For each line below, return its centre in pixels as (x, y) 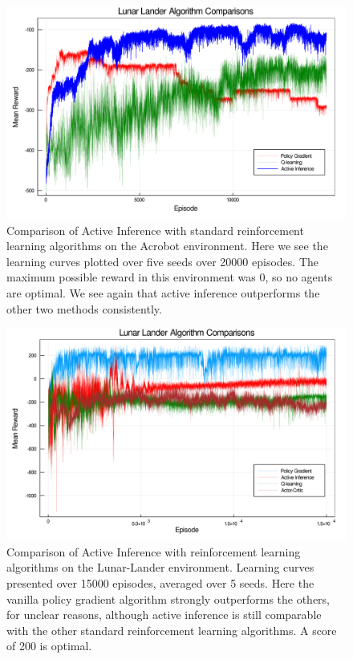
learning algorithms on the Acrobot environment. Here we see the (167, 246)
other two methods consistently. (84, 308)
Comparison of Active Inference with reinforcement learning (154, 551)
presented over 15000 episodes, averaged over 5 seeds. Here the (160, 582)
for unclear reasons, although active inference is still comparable (164, 615)
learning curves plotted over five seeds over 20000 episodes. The (162, 261)
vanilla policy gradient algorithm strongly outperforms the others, (168, 598)
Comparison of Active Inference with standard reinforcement (155, 230)
